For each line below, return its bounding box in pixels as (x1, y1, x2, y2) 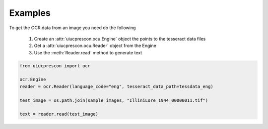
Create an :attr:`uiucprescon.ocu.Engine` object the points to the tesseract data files (34, 36, 206, 42)
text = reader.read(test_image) (19, 111, 99, 117)
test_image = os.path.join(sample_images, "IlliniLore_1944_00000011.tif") (19, 97, 208, 103)
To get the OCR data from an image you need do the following (9, 25, 136, 31)
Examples (9, 7, 51, 18)
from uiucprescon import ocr (19, 63, 91, 69)
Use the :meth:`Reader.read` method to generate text (34, 49, 142, 55)
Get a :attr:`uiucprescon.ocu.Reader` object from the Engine (34, 43, 156, 49)
